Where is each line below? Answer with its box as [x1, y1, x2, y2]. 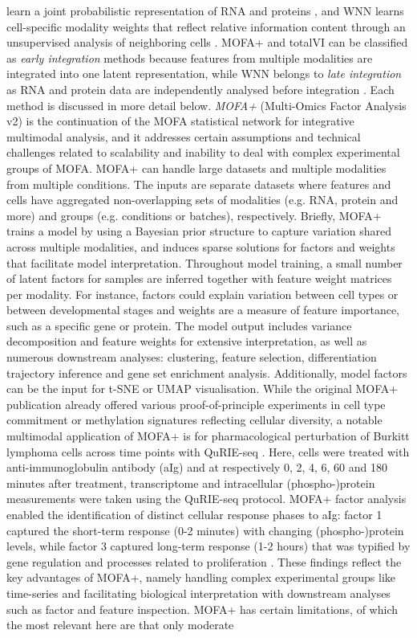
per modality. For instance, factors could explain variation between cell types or [6, 285, 399, 302]
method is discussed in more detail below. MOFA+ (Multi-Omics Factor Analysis [6, 96, 407, 113]
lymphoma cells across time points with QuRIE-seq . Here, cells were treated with [6, 443, 410, 460]
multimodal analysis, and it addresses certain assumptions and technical [6, 128, 361, 145]
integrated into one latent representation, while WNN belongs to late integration [6, 65, 402, 82]
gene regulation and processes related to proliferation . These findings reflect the [6, 553, 402, 570]
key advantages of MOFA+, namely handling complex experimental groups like [6, 569, 395, 586]
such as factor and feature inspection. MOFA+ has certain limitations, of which [6, 600, 398, 617]
